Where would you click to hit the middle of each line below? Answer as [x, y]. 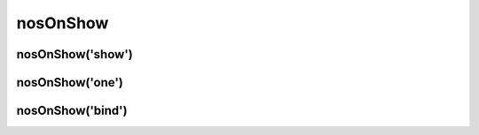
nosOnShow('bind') [72, 111]
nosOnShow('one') [70, 82]
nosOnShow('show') [75, 54]
